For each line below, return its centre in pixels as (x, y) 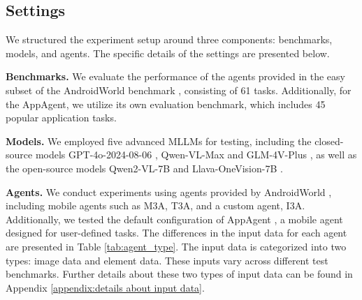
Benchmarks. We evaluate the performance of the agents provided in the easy (175, 76)
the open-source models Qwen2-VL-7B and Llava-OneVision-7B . (144, 168)
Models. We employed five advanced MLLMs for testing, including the (159, 141)
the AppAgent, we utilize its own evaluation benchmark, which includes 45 (166, 104)
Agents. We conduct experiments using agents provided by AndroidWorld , (169, 192)
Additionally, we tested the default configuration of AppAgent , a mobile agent (174, 219)
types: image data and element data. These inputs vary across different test (167, 260)
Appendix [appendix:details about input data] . (105, 287)
